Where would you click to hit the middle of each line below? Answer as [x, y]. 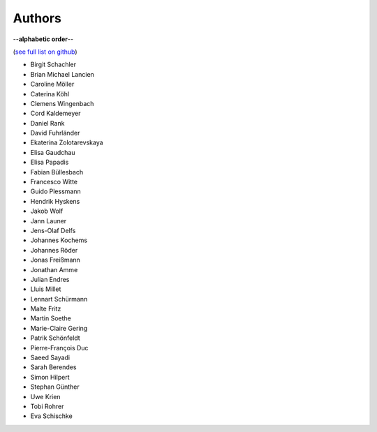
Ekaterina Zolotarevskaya [67, 142]
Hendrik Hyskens [55, 201]
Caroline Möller [52, 84]
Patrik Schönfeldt [55, 338]
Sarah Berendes [53, 367]
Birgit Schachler [53, 65]
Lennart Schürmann [59, 299]
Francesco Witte [54, 182]
